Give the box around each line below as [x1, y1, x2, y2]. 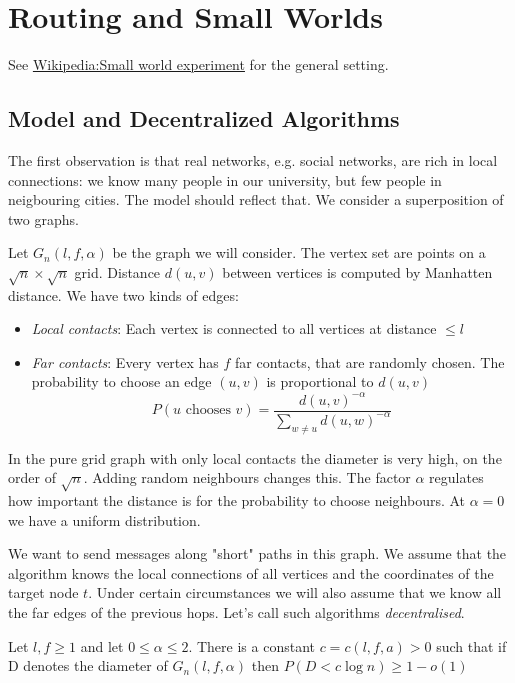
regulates [429, 467, 484, 488]
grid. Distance [74, 261, 161, 282]
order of [8, 467, 56, 488]
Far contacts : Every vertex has [31, 351, 219, 372]
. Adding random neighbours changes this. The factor [83, 467, 411, 488]
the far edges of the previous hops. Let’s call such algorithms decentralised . [8, 602, 465, 623]
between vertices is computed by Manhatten [222, 261, 493, 282]
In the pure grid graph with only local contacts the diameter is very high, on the [8, 447, 502, 468]
